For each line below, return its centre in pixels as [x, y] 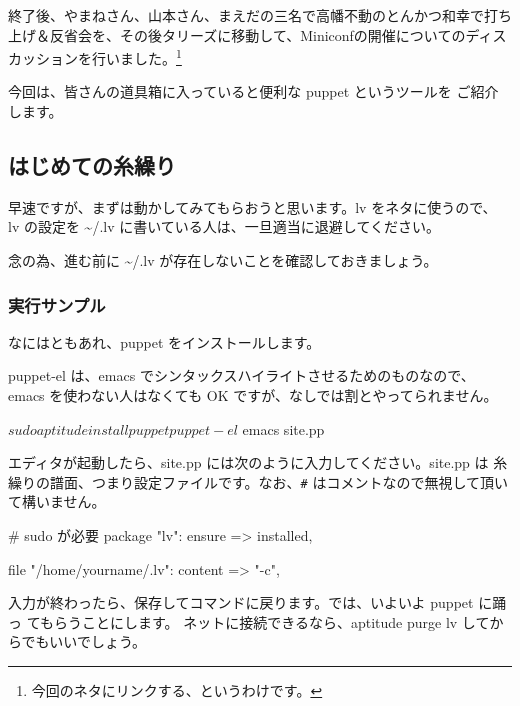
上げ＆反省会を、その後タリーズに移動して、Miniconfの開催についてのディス [257, 34]
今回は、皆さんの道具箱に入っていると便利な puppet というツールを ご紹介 [253, 91]
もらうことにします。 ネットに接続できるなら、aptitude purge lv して [264, 621]
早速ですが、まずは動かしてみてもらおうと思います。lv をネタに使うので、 [252, 206]
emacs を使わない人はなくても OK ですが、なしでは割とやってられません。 [253, 395]
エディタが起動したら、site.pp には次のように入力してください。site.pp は [248, 462]
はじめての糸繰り [92, 165]
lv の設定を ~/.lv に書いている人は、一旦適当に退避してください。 [224, 226]
